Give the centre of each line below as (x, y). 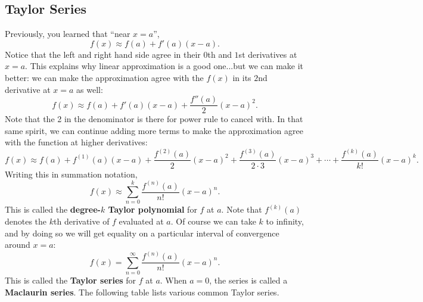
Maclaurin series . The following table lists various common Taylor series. (142, 292)
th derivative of (82, 221)
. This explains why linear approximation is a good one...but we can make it (164, 66)
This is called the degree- (53, 209)
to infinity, (285, 221)
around (18, 245)
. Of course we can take (213, 221)
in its (242, 77)
